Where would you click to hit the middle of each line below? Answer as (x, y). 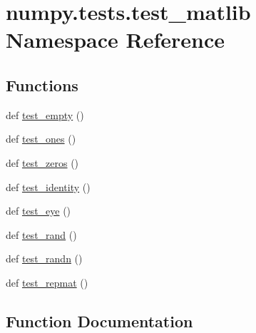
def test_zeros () (42, 162)
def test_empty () (45, 114)
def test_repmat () (47, 282)
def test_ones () (41, 139)
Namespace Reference (115, 40)
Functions (42, 84)
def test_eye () (39, 211)
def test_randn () (44, 258)
